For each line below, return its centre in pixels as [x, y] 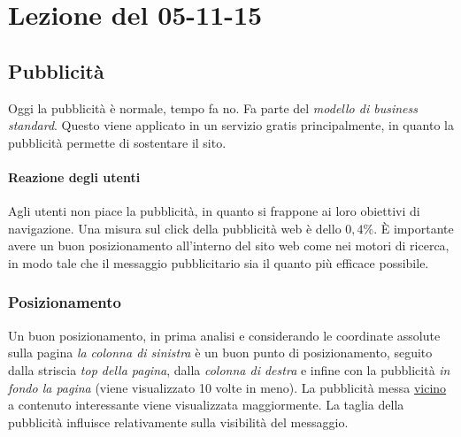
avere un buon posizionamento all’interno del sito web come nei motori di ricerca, [229, 245]
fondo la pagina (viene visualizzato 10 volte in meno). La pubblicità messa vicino [227, 387]
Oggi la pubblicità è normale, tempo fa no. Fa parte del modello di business [213, 107]
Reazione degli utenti [74, 176]
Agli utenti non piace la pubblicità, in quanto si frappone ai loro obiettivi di [214, 211]
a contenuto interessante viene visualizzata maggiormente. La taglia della [206, 405]
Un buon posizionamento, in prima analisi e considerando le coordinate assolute [224, 335]
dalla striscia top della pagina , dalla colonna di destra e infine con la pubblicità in [229, 369]
